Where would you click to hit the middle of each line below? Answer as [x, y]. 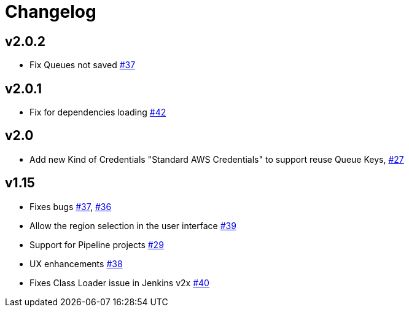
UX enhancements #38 [76, 263]
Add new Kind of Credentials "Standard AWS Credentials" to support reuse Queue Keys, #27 [217, 159]
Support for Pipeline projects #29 [97, 244]
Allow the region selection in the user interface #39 [133, 225]
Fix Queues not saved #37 [83, 65]
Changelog [51, 12]
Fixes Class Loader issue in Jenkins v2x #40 [119, 283]
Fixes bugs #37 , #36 [71, 206]
